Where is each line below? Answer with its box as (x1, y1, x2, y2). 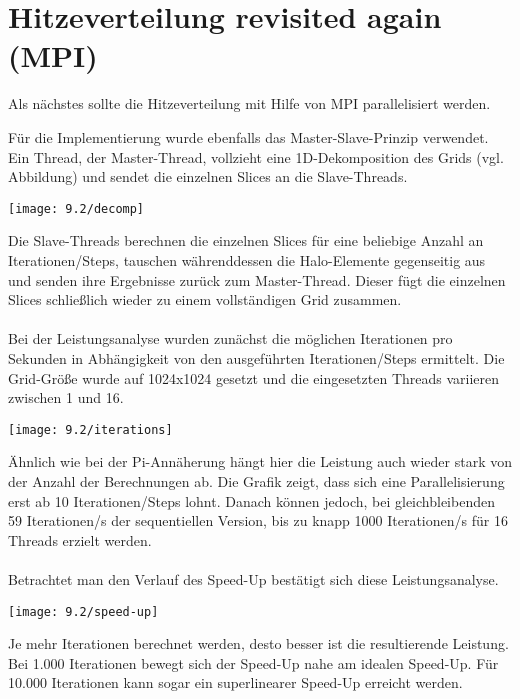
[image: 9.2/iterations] (8, 422, 173, 437)
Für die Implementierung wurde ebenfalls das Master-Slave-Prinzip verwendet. (8, 126, 489, 147)
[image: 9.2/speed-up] (8, 604, 159, 619)
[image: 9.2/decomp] (8, 201, 145, 216)
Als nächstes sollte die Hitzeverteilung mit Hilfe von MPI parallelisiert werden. (8, 93, 491, 114)
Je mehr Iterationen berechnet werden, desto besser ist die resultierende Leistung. (8, 633, 509, 654)
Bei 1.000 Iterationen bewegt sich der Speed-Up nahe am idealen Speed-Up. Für (8, 652, 499, 673)
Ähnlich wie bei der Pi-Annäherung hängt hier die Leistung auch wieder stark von (8, 451, 512, 472)
